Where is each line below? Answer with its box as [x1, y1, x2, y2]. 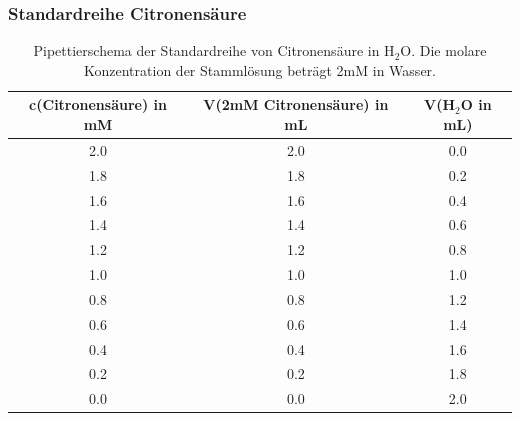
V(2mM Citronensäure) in [203, 94, 389, 115]
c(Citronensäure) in [29, 94, 167, 115]
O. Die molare [400, 40, 487, 61]
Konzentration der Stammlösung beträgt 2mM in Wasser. [84, 59, 436, 80]
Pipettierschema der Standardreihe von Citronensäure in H [33, 40, 395, 61]
